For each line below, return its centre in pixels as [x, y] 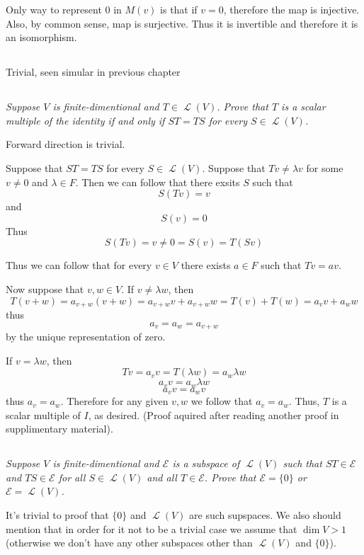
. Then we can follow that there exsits [158, 182]
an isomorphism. [41, 37]
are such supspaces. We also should [265, 515]
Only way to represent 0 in [64, 9]
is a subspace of [206, 463]
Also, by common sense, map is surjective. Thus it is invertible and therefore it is [182, 23]
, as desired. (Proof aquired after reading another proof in [214, 414]
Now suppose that [45, 288]
